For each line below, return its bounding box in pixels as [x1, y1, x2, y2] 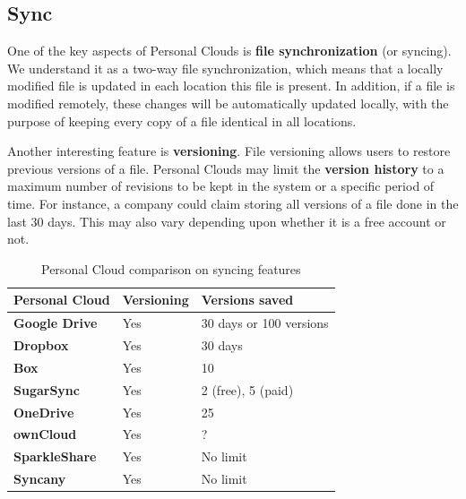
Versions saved [201, 290, 294, 309]
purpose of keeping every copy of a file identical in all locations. [7, 111, 357, 130]
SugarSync [13, 380, 80, 399]
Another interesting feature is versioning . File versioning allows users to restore [7, 142, 451, 160]
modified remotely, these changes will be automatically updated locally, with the [7, 93, 449, 112]
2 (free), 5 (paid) [201, 380, 294, 399]
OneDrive [13, 402, 74, 421]
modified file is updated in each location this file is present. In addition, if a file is [7, 76, 455, 95]
